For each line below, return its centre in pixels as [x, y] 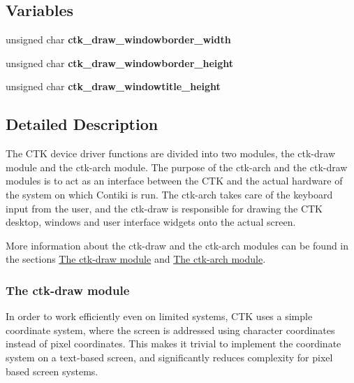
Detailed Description [82, 124]
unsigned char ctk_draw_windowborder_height [120, 63]
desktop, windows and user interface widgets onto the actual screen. [151, 222]
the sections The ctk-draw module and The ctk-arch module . [136, 259]
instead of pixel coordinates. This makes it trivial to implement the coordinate [174, 344]
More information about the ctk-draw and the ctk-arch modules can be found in [177, 245]
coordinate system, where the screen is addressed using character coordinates [170, 330]
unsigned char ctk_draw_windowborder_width [118, 39]
